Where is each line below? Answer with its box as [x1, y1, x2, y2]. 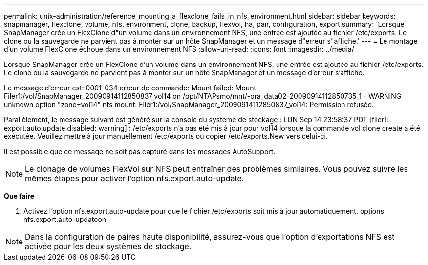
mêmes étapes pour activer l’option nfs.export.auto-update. [25, 174, 244, 183]
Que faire [4, 192, 35, 200]
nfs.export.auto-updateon [23, 215, 107, 223]
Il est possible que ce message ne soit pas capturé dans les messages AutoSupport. [4, 147, 276, 155]
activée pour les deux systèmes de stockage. [25, 242, 192, 251]
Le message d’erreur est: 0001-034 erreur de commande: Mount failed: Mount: [4, 84, 258, 92]
